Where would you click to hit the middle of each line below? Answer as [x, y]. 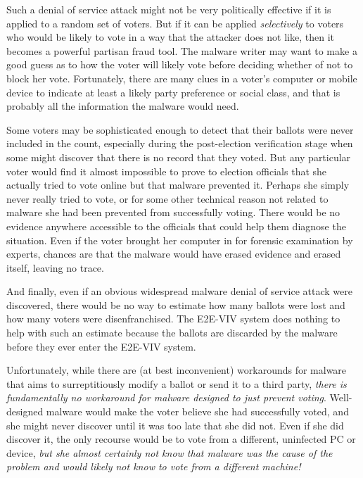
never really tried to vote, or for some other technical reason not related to [167, 198]
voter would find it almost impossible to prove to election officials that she [167, 171]
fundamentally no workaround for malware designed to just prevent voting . [166, 397]
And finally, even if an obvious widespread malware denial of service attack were [179, 291]
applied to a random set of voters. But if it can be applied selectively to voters [175, 23]
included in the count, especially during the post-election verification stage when [180, 143]
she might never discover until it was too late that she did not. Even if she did [175, 425]
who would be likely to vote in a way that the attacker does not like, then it [170, 37]
